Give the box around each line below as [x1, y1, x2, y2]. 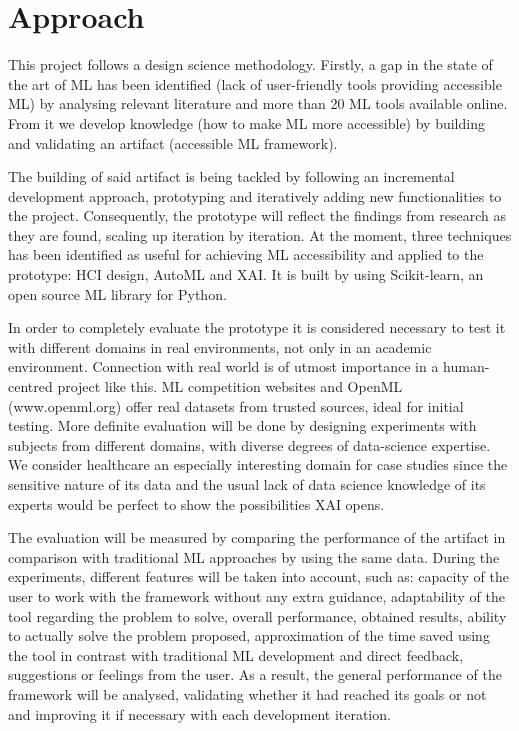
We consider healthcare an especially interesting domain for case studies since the [8, 454, 508, 475]
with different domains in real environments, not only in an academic [8, 336, 432, 357]
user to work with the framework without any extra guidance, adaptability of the [8, 585, 505, 606]
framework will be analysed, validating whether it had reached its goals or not [8, 683, 487, 704]
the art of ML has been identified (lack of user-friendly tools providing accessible [8, 73, 502, 94]
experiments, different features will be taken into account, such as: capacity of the [8, 566, 509, 587]
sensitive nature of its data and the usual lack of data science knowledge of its [8, 474, 486, 494]
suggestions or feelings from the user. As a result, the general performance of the [8, 664, 502, 685]
